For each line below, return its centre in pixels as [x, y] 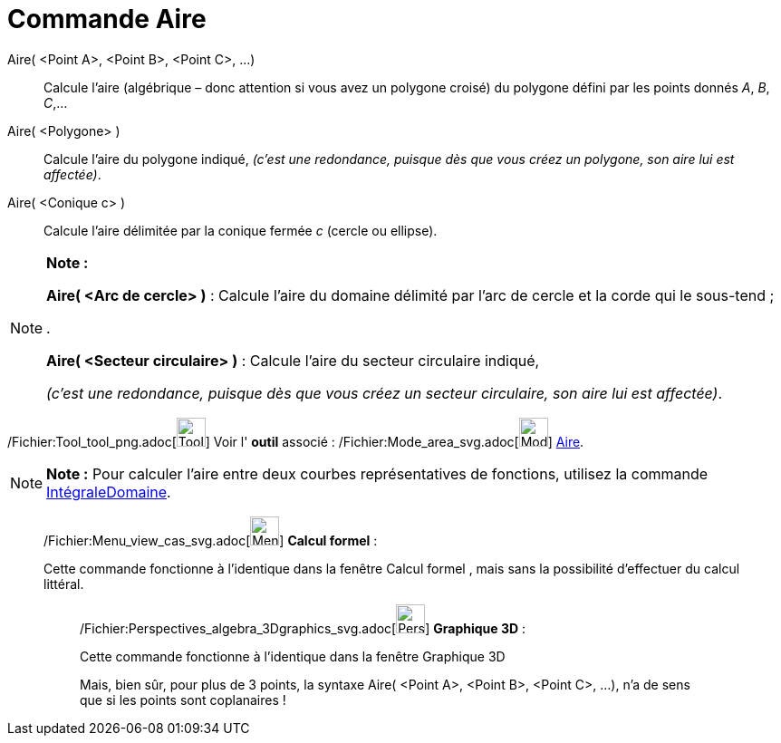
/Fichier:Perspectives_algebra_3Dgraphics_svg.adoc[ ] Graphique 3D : [303, 628]
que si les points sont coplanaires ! [183, 700]
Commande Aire [107, 19]
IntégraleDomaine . [109, 492]
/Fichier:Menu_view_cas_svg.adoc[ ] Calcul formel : [211, 540]
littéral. [64, 584]
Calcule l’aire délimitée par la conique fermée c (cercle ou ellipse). [241, 230]
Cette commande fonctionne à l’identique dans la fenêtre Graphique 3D [293, 656]
